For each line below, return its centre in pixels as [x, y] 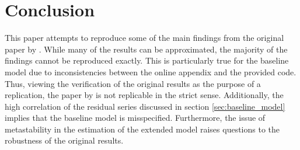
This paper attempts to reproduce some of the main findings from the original [144, 38]
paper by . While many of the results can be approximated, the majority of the [146, 49]
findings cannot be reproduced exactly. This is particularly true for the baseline [147, 60]
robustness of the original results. [64, 140]
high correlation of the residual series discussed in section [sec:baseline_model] [145, 106]
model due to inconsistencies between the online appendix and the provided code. [151, 71]
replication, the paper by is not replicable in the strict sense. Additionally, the [144, 95]
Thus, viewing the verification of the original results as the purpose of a [133, 83]
